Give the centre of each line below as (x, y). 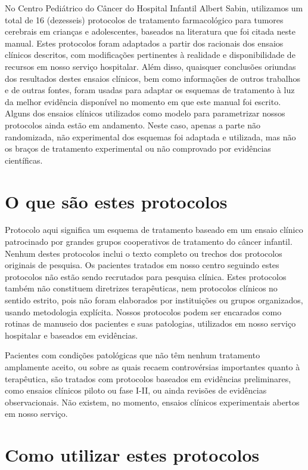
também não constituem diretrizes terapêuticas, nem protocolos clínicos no (141, 288)
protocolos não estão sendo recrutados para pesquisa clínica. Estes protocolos (146, 276)
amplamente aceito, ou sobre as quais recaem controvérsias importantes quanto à (153, 366)
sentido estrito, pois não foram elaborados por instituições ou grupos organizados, (154, 300)
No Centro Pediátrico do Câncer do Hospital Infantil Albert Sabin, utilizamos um (154, 8)
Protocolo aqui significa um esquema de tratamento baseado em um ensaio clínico (154, 230)
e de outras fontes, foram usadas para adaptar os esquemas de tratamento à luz (150, 90)
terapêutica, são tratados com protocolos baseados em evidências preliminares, (148, 378)
